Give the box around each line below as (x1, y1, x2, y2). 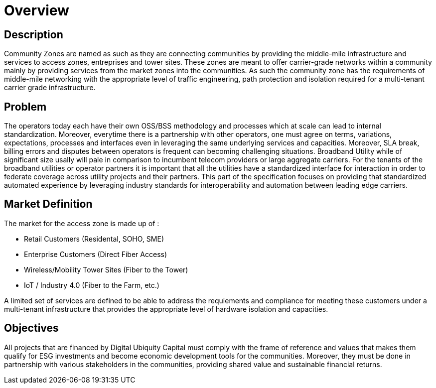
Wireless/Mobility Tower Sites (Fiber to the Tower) (24, 265, 188, 274)
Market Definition (4, 198, 93, 211)
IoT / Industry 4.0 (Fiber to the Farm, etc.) (24, 280, 159, 289)
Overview (4, 2, 69, 19)
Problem (4, 100, 47, 113)
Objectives (4, 322, 59, 335)
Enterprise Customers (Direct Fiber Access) (24, 250, 167, 259)
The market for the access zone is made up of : (4, 219, 159, 228)
